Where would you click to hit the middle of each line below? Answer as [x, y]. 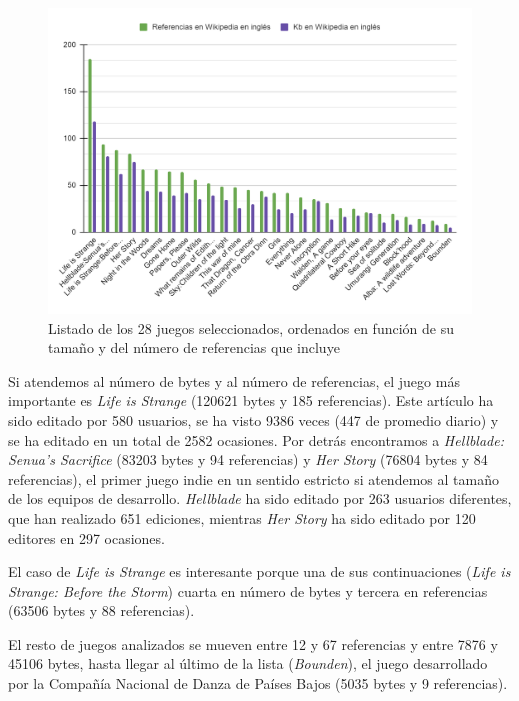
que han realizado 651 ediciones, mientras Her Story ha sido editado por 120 [242, 517]
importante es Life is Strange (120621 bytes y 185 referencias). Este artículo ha [251, 400]
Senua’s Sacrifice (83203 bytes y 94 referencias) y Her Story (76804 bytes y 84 [248, 459]
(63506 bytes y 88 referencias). [101, 610]
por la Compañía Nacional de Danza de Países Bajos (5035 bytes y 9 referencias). [258, 683]
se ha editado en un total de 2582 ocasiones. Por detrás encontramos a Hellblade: [256, 439]
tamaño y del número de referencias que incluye [194, 347]
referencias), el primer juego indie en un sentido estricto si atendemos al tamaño [253, 478]
